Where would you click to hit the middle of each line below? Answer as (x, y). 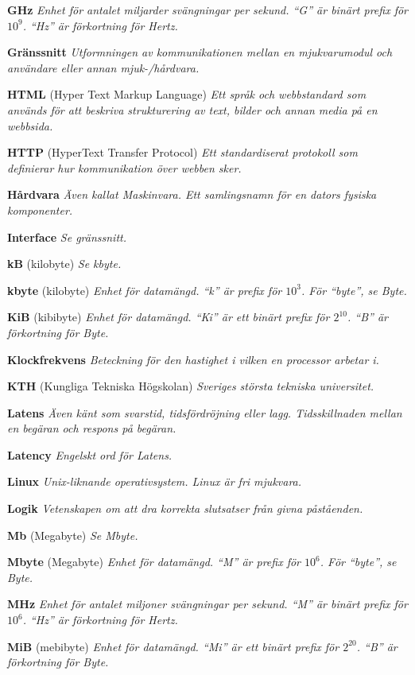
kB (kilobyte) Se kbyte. (64, 264)
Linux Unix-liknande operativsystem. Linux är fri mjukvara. (155, 481)
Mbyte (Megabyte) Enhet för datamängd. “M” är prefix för (154, 562)
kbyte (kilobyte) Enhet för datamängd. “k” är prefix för (145, 290)
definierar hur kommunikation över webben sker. (124, 167)
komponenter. (40, 209)
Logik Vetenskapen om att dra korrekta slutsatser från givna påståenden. (185, 508)
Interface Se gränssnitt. (67, 237)
